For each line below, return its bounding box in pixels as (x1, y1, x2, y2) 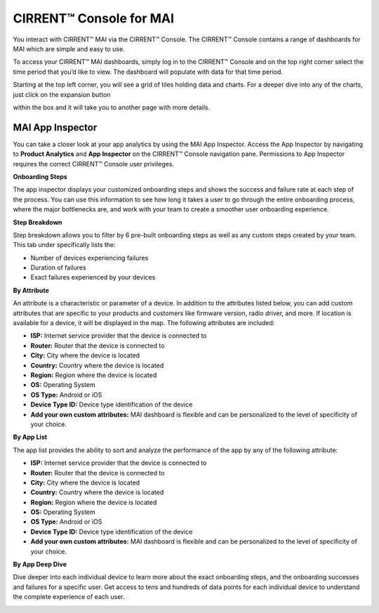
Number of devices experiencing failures (30, 253, 149, 262)
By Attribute (13, 286, 49, 294)
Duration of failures (30, 263, 87, 272)
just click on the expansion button (13, 90, 111, 98)
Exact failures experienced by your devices (30, 273, 156, 282)
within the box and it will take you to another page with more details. (13, 103, 211, 112)
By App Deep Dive (13, 560, 67, 569)
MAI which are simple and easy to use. (13, 44, 126, 53)
